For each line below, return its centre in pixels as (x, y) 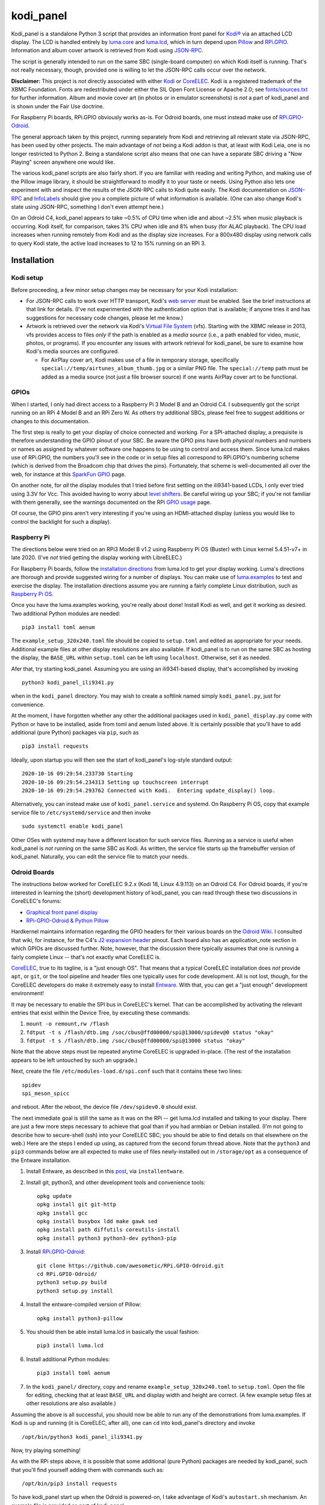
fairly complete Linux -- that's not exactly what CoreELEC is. (86, 957)
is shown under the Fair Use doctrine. (58, 106)
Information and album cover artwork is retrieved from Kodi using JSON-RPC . (107, 51)
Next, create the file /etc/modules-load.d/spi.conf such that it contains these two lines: (127, 1071)
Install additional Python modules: (68, 1359)
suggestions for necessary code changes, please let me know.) (105, 318)
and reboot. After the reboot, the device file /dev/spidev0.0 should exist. (104, 1107)
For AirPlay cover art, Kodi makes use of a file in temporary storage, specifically (140, 360)
